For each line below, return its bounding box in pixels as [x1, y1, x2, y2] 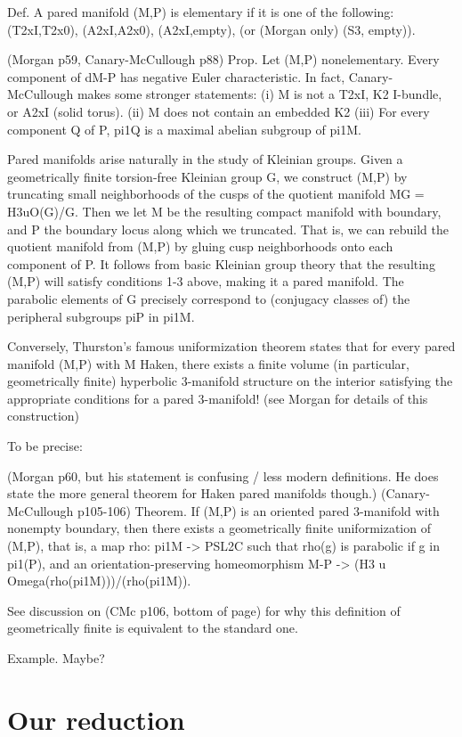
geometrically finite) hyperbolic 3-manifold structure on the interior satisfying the [7, 372, 453, 390]
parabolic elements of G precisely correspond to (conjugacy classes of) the [7, 289, 410, 307]
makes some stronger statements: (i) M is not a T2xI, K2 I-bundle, [77, 85, 442, 103]
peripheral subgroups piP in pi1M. [7, 307, 195, 325]
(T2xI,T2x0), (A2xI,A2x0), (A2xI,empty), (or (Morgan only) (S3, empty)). [7, 20, 416, 38]
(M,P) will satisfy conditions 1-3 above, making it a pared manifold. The [7, 272, 404, 291]
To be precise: [7, 437, 83, 455]
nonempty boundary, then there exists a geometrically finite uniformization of [7, 519, 431, 537]
